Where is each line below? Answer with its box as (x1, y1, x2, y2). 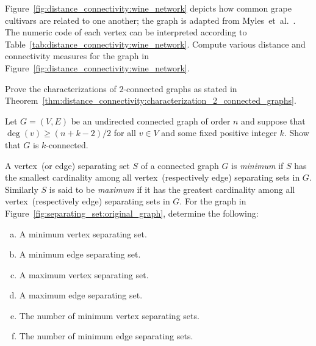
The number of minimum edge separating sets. (19, 330, 193, 342)
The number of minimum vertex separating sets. (19, 309, 199, 322)
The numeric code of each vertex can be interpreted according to (5, 26, 247, 38)
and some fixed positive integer (161, 126, 277, 139)
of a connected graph (140, 159, 219, 171)
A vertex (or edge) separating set (5, 159, 130, 171)
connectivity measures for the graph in (5, 49, 149, 62)
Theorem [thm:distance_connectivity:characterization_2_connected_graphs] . (5, 94, 296, 107)
